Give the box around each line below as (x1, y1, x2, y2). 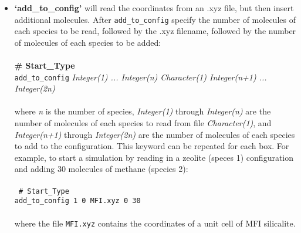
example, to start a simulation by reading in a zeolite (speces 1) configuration (14, 151, 294, 163)
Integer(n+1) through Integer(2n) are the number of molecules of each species (14, 128, 295, 140)
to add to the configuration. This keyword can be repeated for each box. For (14, 140, 289, 152)
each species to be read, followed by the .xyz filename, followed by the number (14, 25, 296, 37)
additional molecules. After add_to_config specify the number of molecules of (14, 13, 296, 25)
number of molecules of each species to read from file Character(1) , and (14, 117, 272, 129)
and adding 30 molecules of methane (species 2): (14, 163, 188, 175)
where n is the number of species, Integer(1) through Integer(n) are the (14, 105, 271, 117)
